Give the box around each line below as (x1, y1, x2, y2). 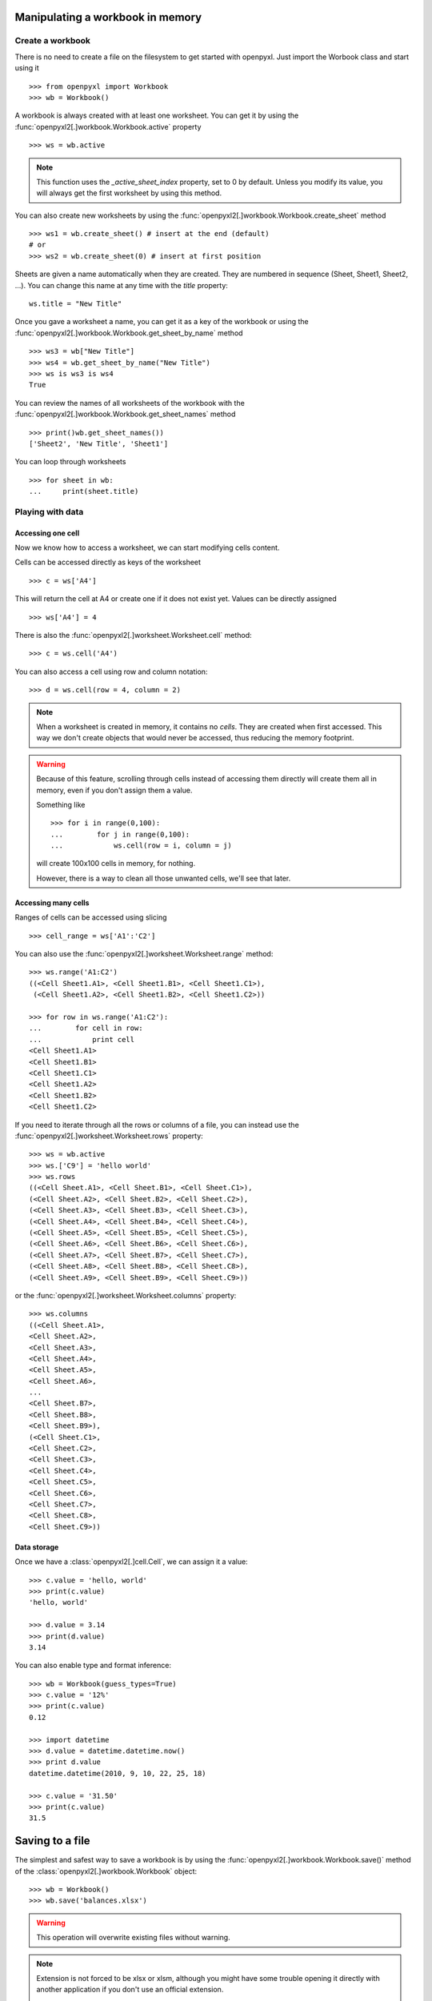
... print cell (29, 1035, 135, 1044)
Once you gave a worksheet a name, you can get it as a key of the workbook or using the (14, 317, 309, 327)
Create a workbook (14, 35, 91, 46)
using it (14, 63, 39, 73)
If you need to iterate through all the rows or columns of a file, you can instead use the (14, 1120, 299, 1129)
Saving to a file (14, 1834, 91, 1848)
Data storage (14, 1542, 59, 1552)
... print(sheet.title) (29, 487, 139, 496)
